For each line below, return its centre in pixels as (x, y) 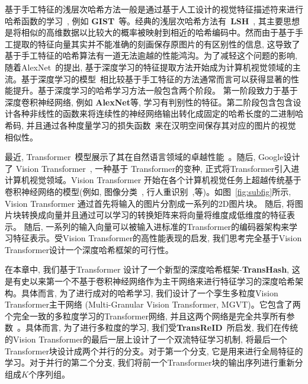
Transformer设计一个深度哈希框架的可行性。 (89, 249)
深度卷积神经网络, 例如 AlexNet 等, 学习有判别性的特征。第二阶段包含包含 (149, 102)
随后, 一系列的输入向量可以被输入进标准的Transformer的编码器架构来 (157, 226)
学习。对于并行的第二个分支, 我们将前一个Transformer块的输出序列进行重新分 (154, 362)
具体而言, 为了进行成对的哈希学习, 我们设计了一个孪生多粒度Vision (150, 292)
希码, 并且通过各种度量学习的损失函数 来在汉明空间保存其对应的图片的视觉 (150, 125)
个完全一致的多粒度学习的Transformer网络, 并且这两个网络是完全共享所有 (146, 316)
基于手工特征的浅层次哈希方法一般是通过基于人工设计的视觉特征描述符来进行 (154, 9)
